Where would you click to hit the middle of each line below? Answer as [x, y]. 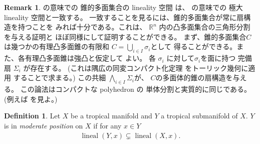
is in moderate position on [44, 125]
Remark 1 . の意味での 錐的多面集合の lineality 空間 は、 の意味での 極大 [123, 7]
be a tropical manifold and [111, 116]
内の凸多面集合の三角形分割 [205, 27]
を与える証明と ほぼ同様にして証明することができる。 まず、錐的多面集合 [125, 36]
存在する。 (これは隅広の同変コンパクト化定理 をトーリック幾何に [139, 67]
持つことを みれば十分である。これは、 [82, 27]
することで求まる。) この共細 [60, 78]
